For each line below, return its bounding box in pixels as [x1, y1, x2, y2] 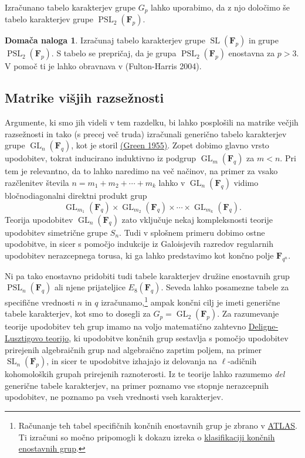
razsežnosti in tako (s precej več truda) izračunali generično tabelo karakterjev [5, 127, 287, 140]
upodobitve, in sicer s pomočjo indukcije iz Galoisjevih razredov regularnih [5, 238, 273, 250]
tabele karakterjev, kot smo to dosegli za [5, 307, 151, 320]
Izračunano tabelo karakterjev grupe [5, 1, 136, 13]
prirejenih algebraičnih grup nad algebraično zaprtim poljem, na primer [5, 343, 262, 355]
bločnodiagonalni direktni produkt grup [5, 189, 147, 202]
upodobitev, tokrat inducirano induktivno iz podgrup [5, 152, 196, 164]
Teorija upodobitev [5, 213, 73, 225]
